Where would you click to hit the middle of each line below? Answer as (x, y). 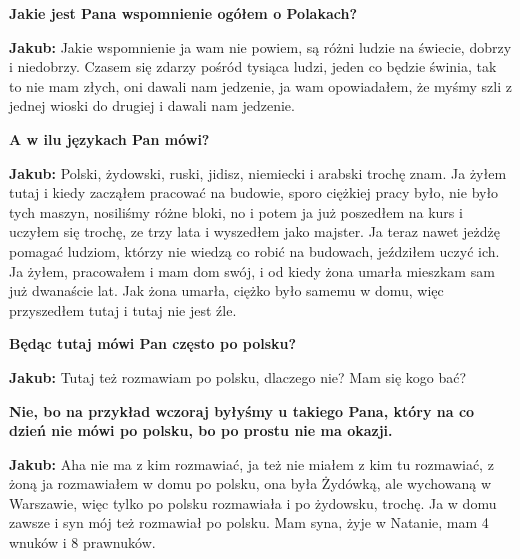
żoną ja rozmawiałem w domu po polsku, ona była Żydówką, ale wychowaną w (250, 483)
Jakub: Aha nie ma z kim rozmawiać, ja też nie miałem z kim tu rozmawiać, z (251, 463)
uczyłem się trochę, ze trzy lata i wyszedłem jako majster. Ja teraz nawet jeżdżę (254, 231)
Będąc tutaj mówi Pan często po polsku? (153, 343)
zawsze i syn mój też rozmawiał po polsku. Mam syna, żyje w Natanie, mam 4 (249, 522)
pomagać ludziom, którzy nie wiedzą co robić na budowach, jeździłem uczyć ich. (254, 250)
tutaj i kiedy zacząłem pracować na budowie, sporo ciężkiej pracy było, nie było (254, 192)
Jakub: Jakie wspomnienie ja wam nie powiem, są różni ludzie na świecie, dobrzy (260, 46)
